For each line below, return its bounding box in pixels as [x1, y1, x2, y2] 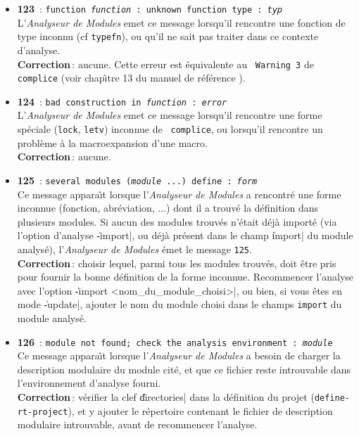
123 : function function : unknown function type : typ [17, 1, 283, 15]
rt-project [17, 406, 68, 417]
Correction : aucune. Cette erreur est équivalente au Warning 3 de [17, 56, 314, 71]
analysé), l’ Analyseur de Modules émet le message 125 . [17, 241, 252, 256]
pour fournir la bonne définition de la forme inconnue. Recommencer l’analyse [17, 269, 354, 284]
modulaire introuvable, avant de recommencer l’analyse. [17, 417, 258, 432]
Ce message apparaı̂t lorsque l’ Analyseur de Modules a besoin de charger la [17, 348, 341, 363]
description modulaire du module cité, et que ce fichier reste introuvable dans [17, 361, 351, 376]
